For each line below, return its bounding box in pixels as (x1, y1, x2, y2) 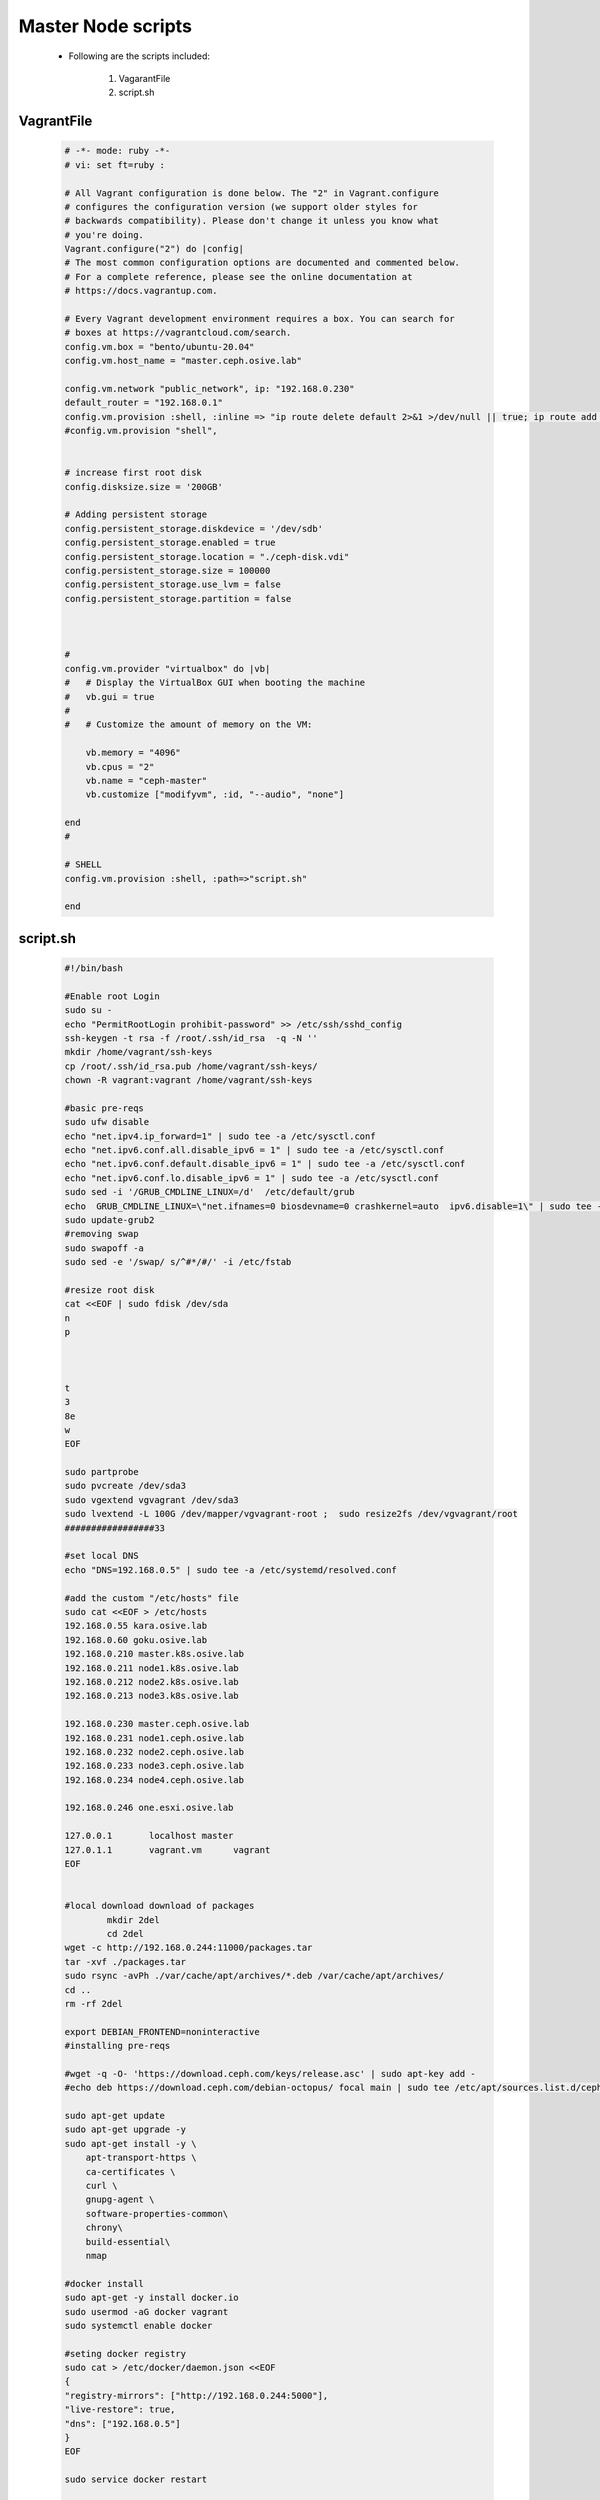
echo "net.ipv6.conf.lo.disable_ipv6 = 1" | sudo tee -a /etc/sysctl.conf (64, 1172, 440, 1184)
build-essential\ (85, 2236, 171, 2247)
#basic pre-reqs (64, 1102, 145, 1114)
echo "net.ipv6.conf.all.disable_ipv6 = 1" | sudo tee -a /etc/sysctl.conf (64, 1145, 445, 1156)
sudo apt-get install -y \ (64, 2138, 197, 2149)
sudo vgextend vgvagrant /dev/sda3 (64, 1494, 239, 1505)
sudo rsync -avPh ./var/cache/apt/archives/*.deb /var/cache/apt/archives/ (64, 1970, 445, 1982)
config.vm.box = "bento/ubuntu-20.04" (64, 341, 255, 352)
